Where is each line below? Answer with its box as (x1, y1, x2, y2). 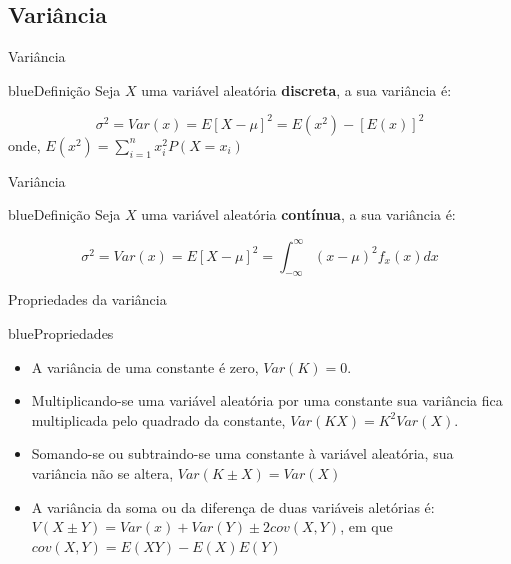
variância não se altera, (31, 462, 174, 483)
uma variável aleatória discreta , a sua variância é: (141, 79, 452, 100)
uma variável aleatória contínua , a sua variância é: (141, 204, 456, 225)
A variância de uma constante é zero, (31, 356, 259, 377)
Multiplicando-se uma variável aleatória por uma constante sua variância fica (31, 390, 503, 411)
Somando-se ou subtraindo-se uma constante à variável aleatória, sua (31, 443, 454, 464)
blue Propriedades (8, 322, 114, 343)
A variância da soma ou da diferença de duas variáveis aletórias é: (31, 496, 435, 517)
